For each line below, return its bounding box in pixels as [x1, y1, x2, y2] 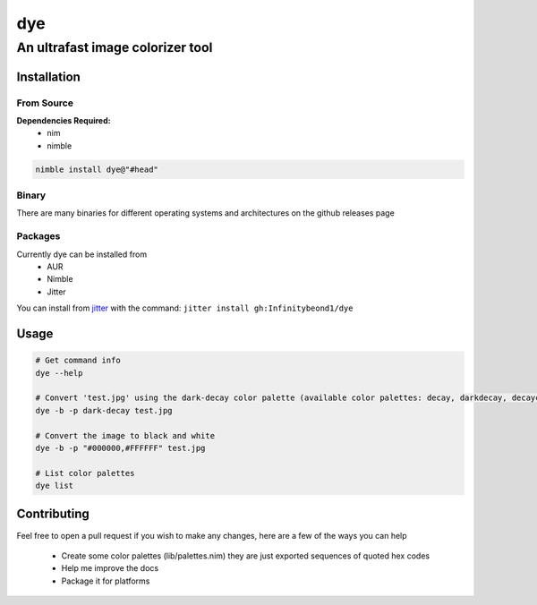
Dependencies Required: [16, 115, 111, 125]
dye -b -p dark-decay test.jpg [35, 405, 174, 415]
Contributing [16, 507, 89, 522]
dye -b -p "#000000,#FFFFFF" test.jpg [35, 443, 206, 453]
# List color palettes [35, 468, 135, 478]
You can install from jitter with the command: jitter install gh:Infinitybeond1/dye [16, 302, 354, 313]
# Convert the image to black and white [35, 430, 215, 440]
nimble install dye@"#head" [35, 164, 158, 175]
